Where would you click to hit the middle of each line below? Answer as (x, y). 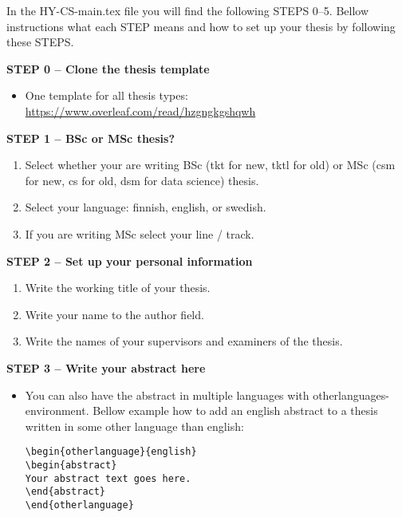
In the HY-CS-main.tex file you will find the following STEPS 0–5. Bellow (188, 10)
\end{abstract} (65, 492)
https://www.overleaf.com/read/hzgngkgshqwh (140, 111)
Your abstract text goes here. (108, 478)
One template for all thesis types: (106, 95)
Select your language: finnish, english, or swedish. (146, 207)
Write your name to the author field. (114, 314)
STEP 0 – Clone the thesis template (108, 68)
